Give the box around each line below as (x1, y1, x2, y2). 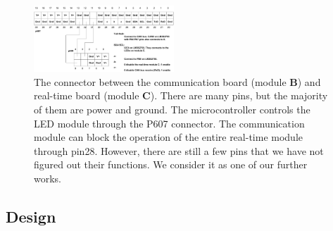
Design (6, 205, 56, 227)
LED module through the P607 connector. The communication (34, 115, 305, 130)
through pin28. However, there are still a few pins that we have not (34, 143, 324, 158)
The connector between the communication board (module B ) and (34, 74, 321, 89)
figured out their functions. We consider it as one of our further (34, 157, 308, 172)
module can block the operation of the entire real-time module (34, 130, 303, 144)
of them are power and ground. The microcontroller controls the (34, 101, 310, 116)
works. (34, 170, 62, 185)
